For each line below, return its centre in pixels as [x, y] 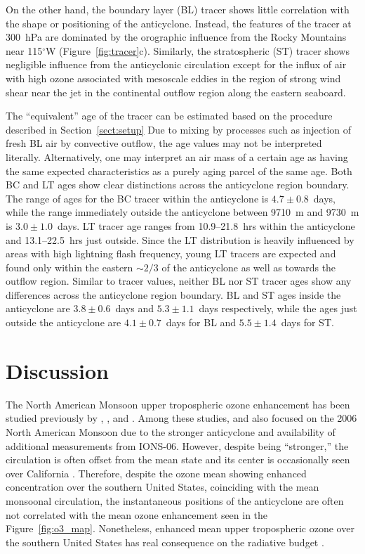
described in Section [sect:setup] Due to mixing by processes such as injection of [179, 129]
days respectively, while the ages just [278, 308]
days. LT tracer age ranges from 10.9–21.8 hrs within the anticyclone [206, 225]
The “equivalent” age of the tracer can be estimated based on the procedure [169, 116]
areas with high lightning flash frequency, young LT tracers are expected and [171, 253]
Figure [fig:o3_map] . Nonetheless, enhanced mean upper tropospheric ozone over [180, 528]
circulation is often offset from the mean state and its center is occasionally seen [178, 459]
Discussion [57, 370]
